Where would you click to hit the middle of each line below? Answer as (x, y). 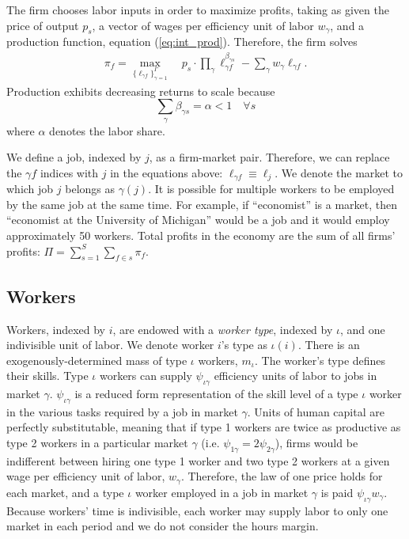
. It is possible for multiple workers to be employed (271, 189)
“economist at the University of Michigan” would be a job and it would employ (198, 220)
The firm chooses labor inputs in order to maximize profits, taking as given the (198, 9)
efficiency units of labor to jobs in (295, 376)
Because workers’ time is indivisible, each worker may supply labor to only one (197, 510)
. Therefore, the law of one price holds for (282, 476)
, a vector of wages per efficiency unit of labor (203, 25)
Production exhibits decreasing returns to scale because (141, 91)
